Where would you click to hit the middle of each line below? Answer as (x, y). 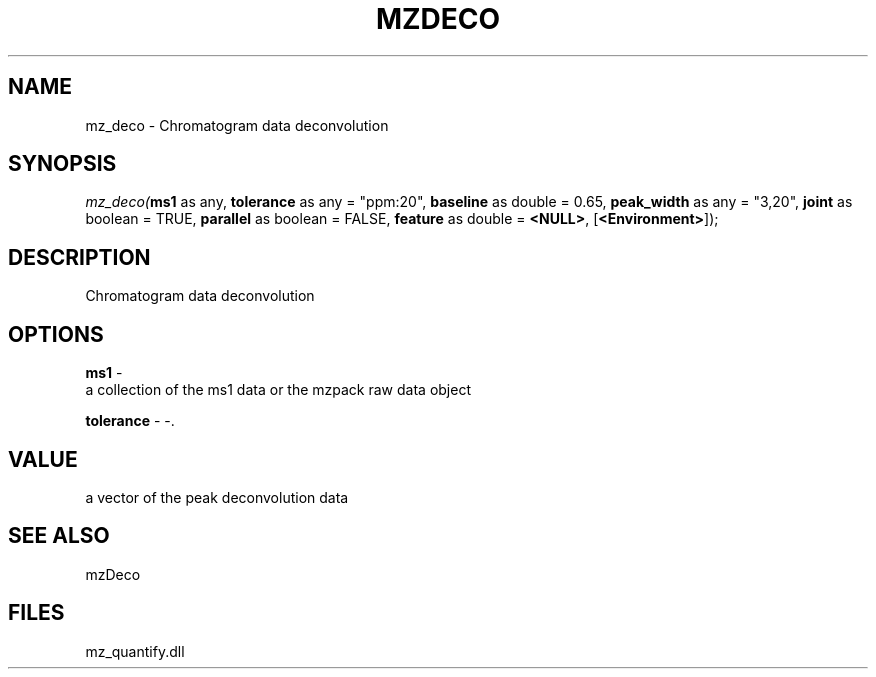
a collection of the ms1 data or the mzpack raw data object (278, 390)
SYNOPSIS (62, 164)
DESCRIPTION (79, 257)
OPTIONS (56, 334)
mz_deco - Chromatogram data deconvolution (237, 125)
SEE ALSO (59, 536)
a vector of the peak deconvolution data (217, 497)
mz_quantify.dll (135, 651)
